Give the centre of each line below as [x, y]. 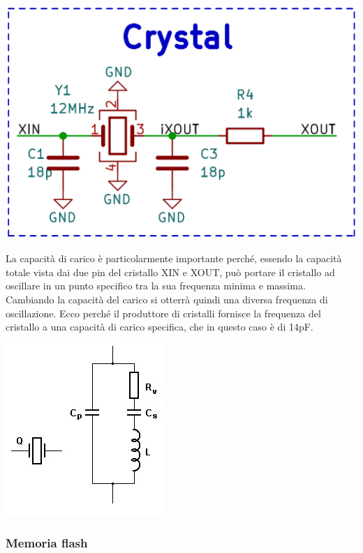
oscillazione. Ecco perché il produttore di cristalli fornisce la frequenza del [163, 313]
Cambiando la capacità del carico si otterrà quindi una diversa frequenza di [167, 300]
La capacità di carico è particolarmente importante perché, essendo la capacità [174, 258]
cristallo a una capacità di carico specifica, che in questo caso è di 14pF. [160, 327]
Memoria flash [47, 543]
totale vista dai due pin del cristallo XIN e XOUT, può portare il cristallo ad [170, 272]
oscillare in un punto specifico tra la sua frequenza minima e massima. [156, 286]
